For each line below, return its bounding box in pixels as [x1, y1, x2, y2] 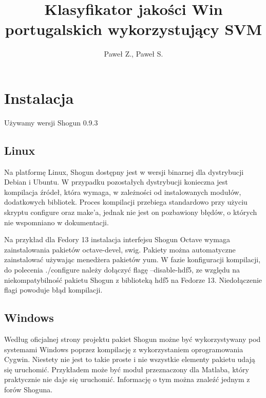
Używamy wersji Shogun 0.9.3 [4, 117, 98, 128]
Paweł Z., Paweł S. [104, 48, 163, 59]
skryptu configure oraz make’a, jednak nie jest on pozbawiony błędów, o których [4, 207, 257, 218]
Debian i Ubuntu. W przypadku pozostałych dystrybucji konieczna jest [4, 176, 228, 187]
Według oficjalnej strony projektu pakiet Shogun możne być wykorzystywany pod [4, 333, 261, 344]
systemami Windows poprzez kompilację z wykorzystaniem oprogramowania [4, 343, 243, 354]
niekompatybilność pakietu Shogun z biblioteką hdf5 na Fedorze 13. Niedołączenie [4, 274, 262, 285]
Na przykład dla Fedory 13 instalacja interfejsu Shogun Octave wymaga [4, 234, 230, 245]
